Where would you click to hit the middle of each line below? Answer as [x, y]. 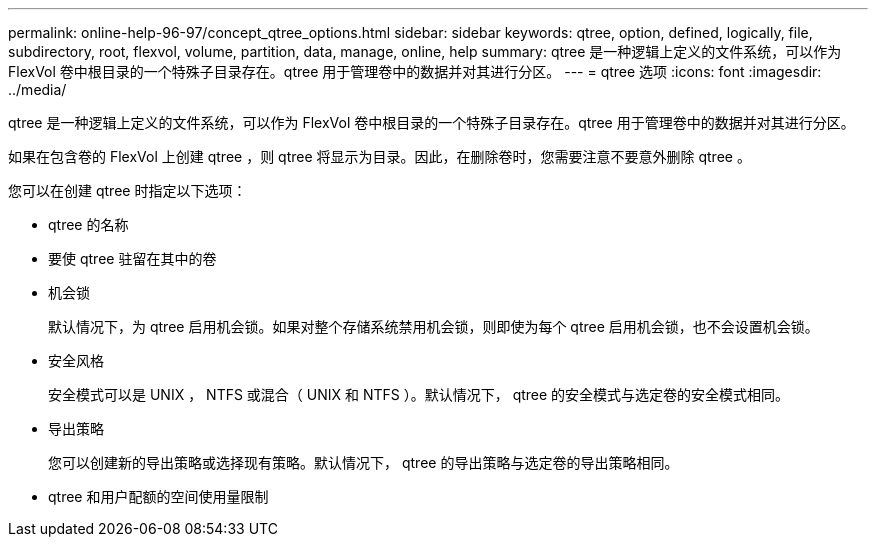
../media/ [37, 89]
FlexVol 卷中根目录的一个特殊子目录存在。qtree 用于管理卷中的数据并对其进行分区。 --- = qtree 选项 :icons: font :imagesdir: [415, 71]
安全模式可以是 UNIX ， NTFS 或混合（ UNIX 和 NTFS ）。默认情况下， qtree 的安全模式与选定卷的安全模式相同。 [419, 394]
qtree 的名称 [88, 224]
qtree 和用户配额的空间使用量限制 [158, 496]
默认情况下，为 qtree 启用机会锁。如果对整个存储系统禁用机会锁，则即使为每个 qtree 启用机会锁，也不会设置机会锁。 [433, 326]
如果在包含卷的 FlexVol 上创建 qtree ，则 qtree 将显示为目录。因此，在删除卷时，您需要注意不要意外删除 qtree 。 [379, 156]
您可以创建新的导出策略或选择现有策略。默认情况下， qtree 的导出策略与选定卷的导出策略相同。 [363, 462]
